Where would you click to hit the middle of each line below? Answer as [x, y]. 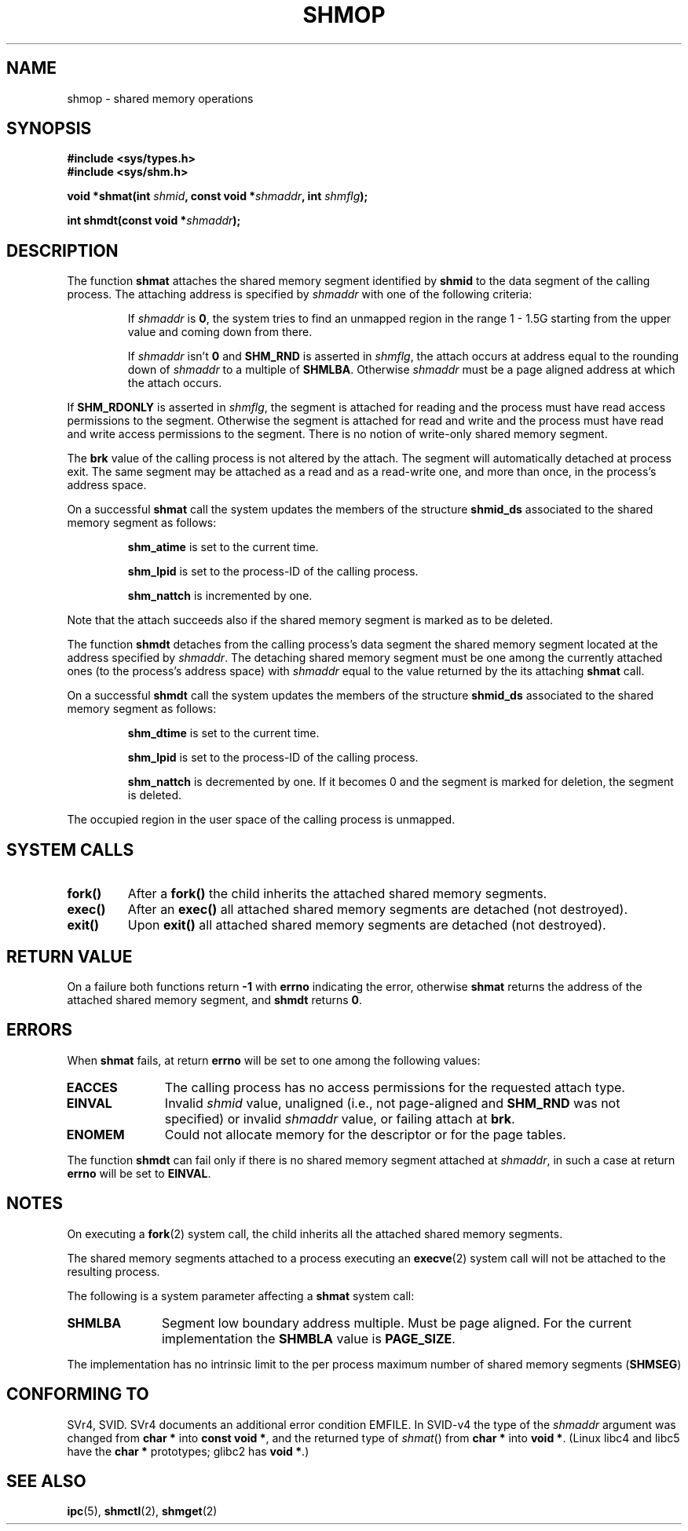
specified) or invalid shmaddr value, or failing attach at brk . [340, 1118]
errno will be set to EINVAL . [139, 1173]
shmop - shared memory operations [160, 98]
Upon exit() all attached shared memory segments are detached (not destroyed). [367, 925]
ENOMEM [95, 1134]
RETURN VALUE [70, 956]
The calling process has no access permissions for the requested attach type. [395, 1087]
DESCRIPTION [62, 250]
